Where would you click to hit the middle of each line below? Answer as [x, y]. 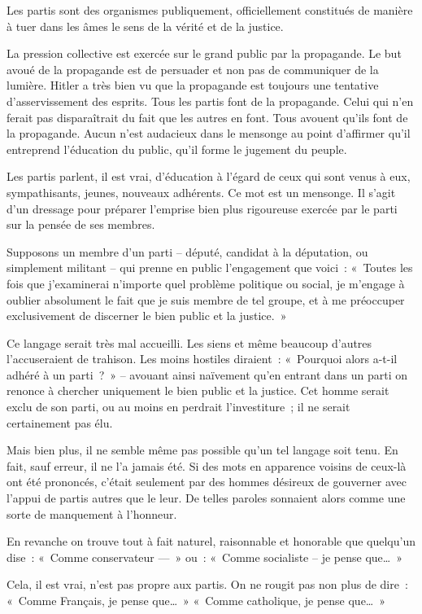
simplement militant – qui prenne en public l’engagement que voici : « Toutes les [210, 268]
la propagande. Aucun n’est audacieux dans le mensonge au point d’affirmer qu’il [209, 133]
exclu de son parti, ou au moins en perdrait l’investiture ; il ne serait [178, 407]
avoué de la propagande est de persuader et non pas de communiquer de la [193, 69]
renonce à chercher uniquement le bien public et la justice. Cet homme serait [198, 390]
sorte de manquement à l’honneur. [92, 513]
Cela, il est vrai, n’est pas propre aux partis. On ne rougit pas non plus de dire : [207, 584]
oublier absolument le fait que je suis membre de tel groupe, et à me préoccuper [206, 299]
